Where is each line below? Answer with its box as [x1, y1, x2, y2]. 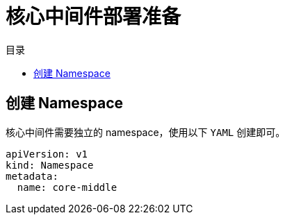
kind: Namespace [6, 159, 94, 171]
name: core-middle [17, 181, 117, 193]
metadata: [6, 170, 58, 182]
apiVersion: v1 [6, 148, 88, 160]
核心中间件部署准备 [6, 5, 181, 28]
